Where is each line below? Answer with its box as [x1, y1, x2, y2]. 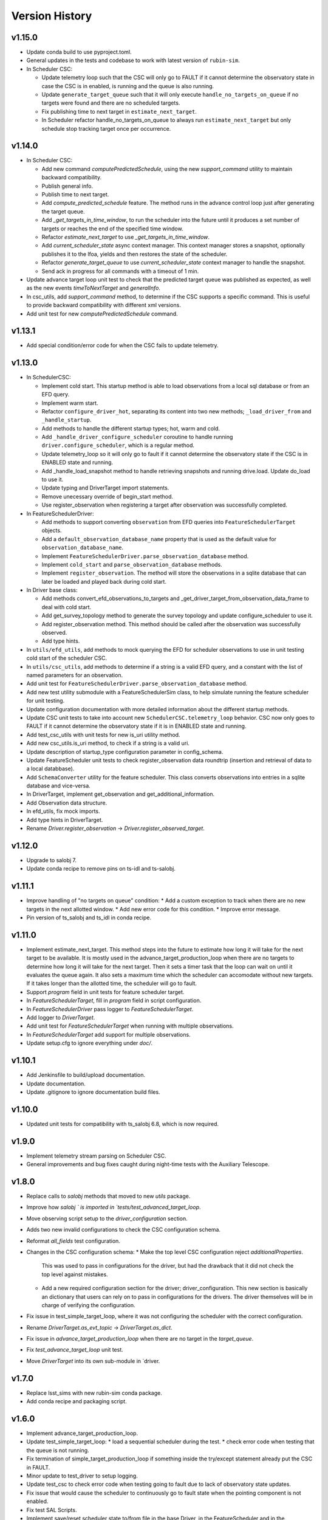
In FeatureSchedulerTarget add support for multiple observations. [26, 1031, 191, 1038]
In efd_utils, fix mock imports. [26, 807, 100, 815]
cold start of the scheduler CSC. [26, 654, 108, 662]
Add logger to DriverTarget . [26, 1014, 95, 1021]
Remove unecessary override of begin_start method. [41, 492, 173, 500]
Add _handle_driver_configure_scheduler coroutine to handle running [41, 434, 233, 441]
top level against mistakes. [41, 1271, 109, 1278]
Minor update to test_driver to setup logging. [26, 1472, 138, 1480]
